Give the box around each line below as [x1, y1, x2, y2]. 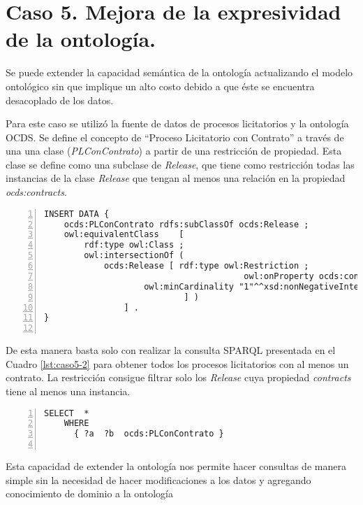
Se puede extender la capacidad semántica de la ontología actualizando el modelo [6, 65, 353, 80]
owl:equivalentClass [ [64, 229, 184, 240]
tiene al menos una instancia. [6, 383, 131, 398]
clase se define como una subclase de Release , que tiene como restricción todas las [6, 157, 355, 171]
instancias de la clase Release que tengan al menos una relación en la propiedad [6, 171, 346, 185]
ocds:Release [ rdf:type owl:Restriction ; [103, 261, 309, 271]
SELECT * [44, 408, 89, 418]
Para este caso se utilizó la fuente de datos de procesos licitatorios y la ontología [6, 116, 349, 131]
